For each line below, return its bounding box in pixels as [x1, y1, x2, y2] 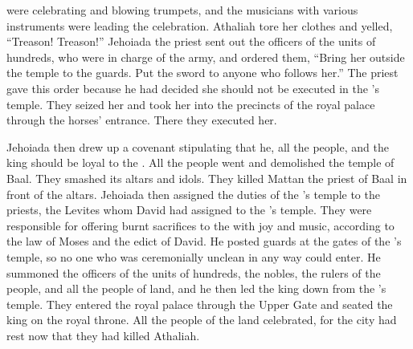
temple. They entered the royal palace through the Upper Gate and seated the [6, 295, 393, 312]
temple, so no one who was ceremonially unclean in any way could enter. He [6, 248, 381, 265]
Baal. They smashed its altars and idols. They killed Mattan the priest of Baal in [6, 169, 407, 186]
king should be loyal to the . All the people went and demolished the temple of [6, 154, 395, 171]
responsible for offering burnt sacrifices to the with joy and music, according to [6, 217, 395, 233]
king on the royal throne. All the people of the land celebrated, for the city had [6, 311, 397, 328]
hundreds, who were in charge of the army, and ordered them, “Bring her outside [6, 48, 405, 65]
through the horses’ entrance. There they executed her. [6, 112, 277, 128]
